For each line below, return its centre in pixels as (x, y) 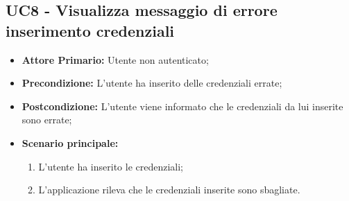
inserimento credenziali (90, 30)
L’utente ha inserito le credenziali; (111, 166)
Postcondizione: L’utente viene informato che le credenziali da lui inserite (182, 106)
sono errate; (47, 120)
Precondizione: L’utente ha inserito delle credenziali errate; (152, 83)
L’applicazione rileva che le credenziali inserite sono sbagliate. (169, 190)
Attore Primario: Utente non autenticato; (115, 59)
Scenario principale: (70, 142)
